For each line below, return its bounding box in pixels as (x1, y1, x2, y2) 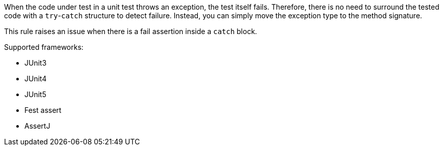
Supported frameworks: (4, 43, 84, 51)
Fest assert (24, 106, 62, 114)
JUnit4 (24, 74, 47, 83)
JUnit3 (24, 58, 47, 67)
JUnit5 (24, 90, 46, 99)
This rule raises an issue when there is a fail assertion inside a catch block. (4, 27, 257, 36)
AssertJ (24, 122, 50, 130)
